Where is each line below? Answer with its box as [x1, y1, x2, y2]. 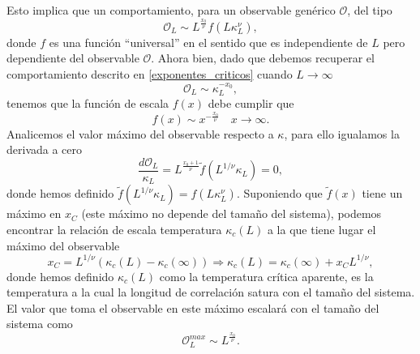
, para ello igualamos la [284, 125, 400, 142]
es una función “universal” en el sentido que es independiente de [49, 33, 368, 50]
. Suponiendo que [236, 185, 323, 202]
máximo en [6, 205, 62, 222]
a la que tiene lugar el [267, 220, 376, 237]
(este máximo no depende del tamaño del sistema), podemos [81, 205, 382, 222]
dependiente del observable [6, 49, 139, 66]
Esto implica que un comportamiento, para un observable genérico [6, 2, 336, 18]
